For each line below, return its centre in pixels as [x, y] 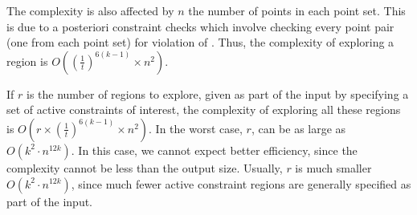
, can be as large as [298, 128]
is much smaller [333, 167]
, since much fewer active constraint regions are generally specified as [241, 183]
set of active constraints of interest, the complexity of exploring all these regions [204, 110]
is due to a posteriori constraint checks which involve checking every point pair [200, 26]
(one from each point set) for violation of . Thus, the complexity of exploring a [200, 42]
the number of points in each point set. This [297, 10]
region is [27, 61]
